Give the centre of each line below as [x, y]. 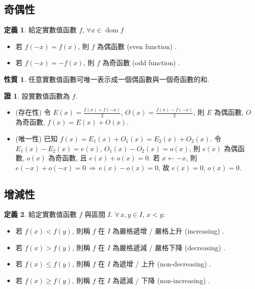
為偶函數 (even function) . [137, 46]
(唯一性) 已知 [37, 138]
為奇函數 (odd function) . [141, 63]
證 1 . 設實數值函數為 [37, 95]
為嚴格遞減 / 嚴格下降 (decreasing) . [169, 247]
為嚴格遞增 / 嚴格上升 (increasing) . [168, 231]
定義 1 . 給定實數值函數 [40, 30]
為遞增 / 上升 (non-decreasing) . [162, 264]
